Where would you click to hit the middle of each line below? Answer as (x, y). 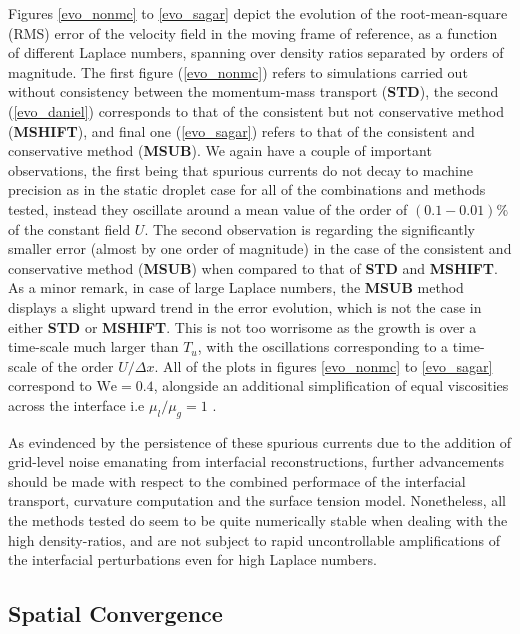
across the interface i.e (76, 404)
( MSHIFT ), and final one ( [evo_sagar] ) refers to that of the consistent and (241, 130)
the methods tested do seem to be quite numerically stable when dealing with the (258, 520)
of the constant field (69, 228)
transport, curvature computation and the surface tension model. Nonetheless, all (257, 500)
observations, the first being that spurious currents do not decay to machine (240, 169)
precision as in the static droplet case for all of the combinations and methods (247, 189)
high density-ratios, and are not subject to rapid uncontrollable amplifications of (254, 539)
